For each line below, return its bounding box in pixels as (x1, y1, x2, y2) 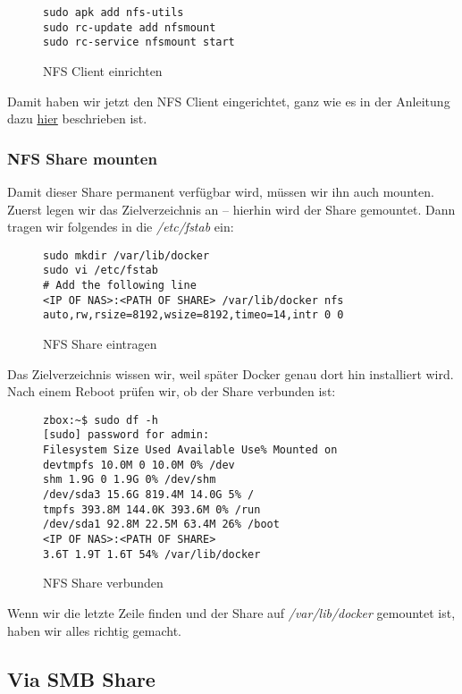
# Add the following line (43, 279, 197, 292)
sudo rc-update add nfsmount (43, 21, 216, 34)
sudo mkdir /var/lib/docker (43, 249, 210, 262)
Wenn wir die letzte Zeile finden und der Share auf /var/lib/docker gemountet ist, (7, 603, 456, 622)
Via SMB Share (7, 664, 155, 692)
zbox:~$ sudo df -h (43, 413, 158, 427)
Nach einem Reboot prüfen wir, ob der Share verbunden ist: (7, 382, 336, 401)
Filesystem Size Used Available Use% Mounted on (43, 444, 338, 457)
